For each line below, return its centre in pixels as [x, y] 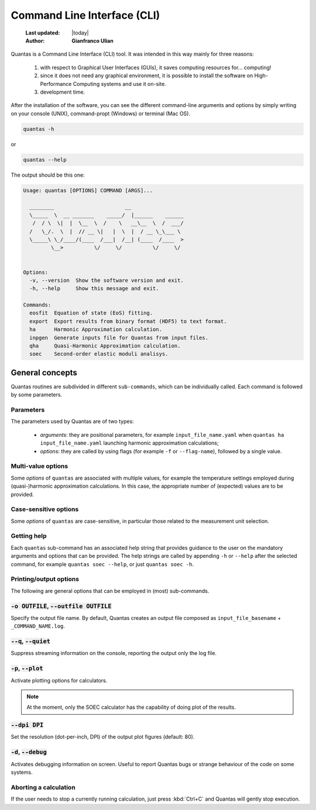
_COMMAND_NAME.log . [38, 626]
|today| [80, 33]
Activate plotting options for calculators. [59, 680]
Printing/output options [45, 579]
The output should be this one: [48, 175]
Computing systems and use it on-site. [119, 84]
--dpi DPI [27, 725]
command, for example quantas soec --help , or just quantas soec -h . [102, 564]
